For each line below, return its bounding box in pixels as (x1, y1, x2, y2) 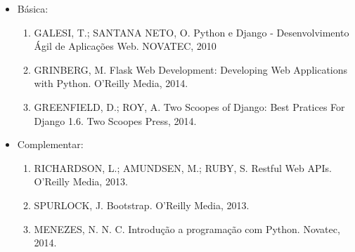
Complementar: (17, 137, 84, 152)
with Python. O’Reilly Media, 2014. (34, 76, 188, 91)
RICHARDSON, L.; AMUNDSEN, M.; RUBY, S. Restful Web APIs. (34, 160, 332, 175)
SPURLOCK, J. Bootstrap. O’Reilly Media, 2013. (34, 197, 250, 212)
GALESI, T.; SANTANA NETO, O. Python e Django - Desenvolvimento (34, 25, 349, 39)
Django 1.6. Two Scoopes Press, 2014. (34, 113, 197, 128)
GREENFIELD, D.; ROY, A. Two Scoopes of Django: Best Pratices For (34, 99, 345, 114)
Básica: (17, 1, 49, 15)
